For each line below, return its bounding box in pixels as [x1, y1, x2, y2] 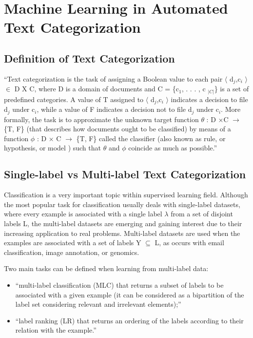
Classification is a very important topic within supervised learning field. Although [4, 190, 248, 200]
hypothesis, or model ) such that [4, 143, 101, 153]
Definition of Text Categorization [4, 50, 175, 65]
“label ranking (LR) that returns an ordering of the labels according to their [15, 315, 244, 325]
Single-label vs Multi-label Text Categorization [4, 167, 246, 182]
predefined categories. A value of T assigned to [4, 94, 144, 104]
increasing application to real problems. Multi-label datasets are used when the [4, 228, 240, 238]
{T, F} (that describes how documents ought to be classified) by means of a [4, 124, 231, 134]
